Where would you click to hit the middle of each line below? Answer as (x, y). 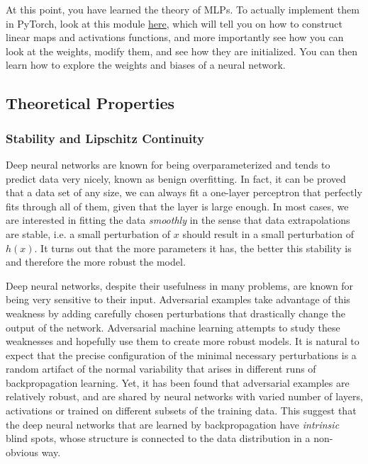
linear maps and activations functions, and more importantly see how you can (175, 37)
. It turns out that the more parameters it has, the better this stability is (193, 248)
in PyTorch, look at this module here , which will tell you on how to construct (174, 23)
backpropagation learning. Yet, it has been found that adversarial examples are (178, 382)
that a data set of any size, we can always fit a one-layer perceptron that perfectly (184, 192)
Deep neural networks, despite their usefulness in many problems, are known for (180, 285)
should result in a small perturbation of (268, 233)
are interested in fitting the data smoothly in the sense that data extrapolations (178, 220)
